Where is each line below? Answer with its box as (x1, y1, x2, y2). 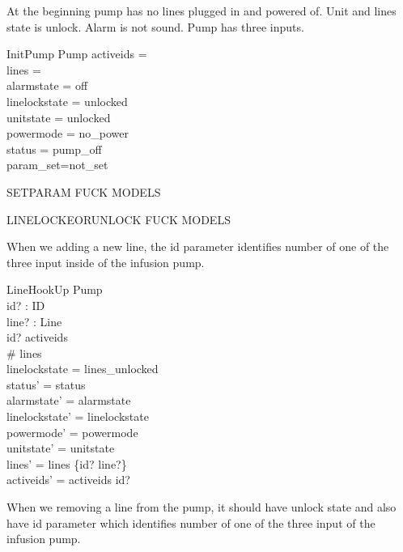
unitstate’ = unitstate (6, 439, 115, 456)
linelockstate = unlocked (6, 92, 128, 109)
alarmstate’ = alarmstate (6, 392, 131, 409)
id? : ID (6, 296, 45, 313)
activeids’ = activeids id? (6, 471, 130, 488)
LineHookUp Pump (6, 281, 103, 298)
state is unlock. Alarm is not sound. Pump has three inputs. (6, 18, 304, 35)
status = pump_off (6, 140, 102, 157)
